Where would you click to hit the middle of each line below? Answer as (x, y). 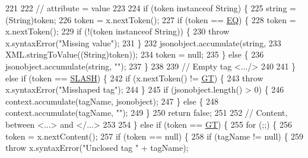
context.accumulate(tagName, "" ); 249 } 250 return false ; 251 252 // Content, (147, 113)
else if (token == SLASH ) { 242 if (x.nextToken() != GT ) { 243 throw (134, 78)
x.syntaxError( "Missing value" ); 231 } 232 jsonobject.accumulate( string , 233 (143, 42)
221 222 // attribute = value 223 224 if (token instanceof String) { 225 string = (151, 8)
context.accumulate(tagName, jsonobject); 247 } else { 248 (112, 101)
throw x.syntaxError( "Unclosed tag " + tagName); (97, 148)
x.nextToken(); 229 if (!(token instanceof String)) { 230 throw (118, 31)
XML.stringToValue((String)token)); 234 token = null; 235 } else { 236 (135, 54)
